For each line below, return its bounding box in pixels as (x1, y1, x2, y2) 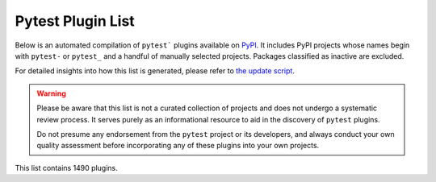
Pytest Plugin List (15, 12, 135, 30)
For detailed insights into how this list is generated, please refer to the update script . (15, 66, 295, 76)
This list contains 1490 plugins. (15, 163, 118, 172)
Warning (36, 89, 66, 98)
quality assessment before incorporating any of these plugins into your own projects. (36, 141, 320, 151)
